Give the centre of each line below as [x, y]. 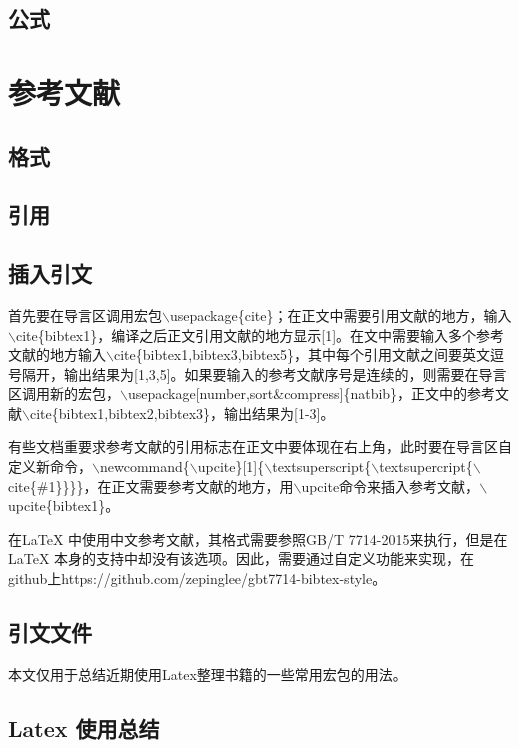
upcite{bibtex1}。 [64, 505]
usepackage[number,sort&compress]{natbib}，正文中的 [297, 393]
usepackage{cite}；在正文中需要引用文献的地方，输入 [340, 314]
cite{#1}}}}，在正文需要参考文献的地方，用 [151, 485]
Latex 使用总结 [84, 727]
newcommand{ [144, 466]
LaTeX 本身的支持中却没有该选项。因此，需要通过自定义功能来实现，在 [241, 558]
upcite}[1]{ [231, 466]
